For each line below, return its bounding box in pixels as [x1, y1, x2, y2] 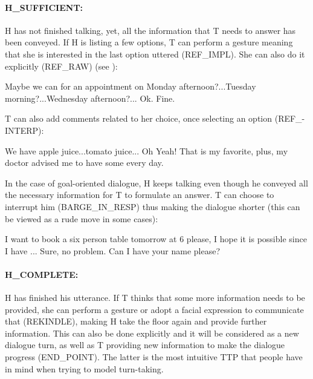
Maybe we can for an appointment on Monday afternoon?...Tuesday [5, 80, 256, 93]
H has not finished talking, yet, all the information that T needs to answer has [5, 24, 296, 36]
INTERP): [5, 124, 44, 136]
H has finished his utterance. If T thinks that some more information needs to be [5, 291, 305, 304]
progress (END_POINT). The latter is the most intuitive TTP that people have [5, 351, 303, 363]
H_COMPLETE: [5, 268, 79, 280]
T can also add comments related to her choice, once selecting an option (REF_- [5, 112, 305, 125]
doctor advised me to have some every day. [5, 156, 164, 169]
